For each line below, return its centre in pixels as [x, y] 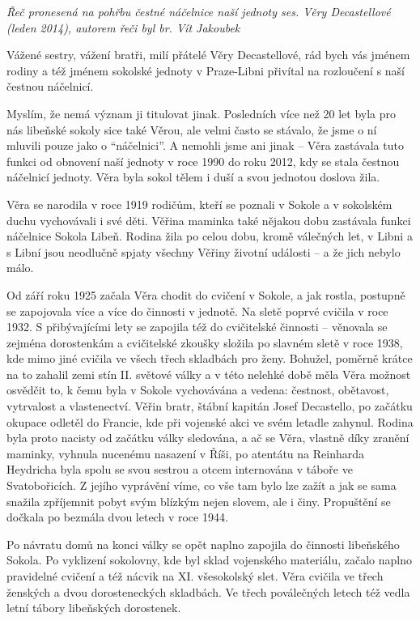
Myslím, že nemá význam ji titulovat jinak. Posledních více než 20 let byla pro [202, 113]
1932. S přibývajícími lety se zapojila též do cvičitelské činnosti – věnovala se [197, 327]
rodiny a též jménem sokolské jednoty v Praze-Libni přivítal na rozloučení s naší [206, 70]
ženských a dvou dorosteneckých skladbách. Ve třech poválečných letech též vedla [208, 591]
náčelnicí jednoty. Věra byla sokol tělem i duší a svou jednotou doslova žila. [193, 177]
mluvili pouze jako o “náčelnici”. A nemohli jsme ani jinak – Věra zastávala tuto [205, 145]
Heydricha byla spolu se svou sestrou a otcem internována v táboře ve [180, 469]
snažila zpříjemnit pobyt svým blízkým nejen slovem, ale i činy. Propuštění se [199, 501]
